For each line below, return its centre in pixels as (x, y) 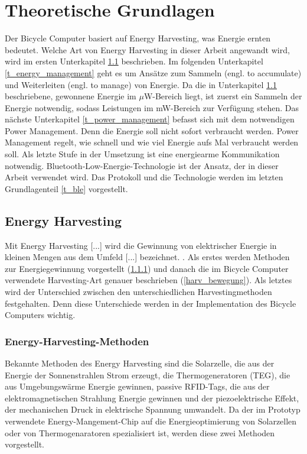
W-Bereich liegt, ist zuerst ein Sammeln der (223, 96)
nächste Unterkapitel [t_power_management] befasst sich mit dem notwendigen (150, 119)
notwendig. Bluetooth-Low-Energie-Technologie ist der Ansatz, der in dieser (142, 165)
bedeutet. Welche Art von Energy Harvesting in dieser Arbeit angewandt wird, (147, 49)
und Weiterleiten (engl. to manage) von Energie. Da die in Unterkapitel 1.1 (141, 84)
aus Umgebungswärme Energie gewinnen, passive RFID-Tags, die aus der (137, 386)
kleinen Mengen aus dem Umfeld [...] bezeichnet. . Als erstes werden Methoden (147, 257)
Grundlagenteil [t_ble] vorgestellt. (66, 188)
